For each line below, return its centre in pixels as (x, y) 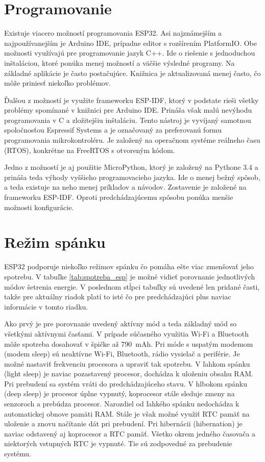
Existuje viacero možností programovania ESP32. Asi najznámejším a (113, 33)
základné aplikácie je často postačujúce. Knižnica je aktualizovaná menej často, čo (132, 73)
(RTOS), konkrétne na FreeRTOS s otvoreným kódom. (90, 150)
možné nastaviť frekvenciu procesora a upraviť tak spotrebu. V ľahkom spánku (127, 363)
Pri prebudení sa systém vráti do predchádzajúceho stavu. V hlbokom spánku (126, 383)
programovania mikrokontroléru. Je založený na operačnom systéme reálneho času (132, 140)
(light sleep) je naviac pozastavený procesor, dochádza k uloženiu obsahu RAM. (129, 374)
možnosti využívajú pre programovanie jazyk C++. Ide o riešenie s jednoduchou (130, 53)
